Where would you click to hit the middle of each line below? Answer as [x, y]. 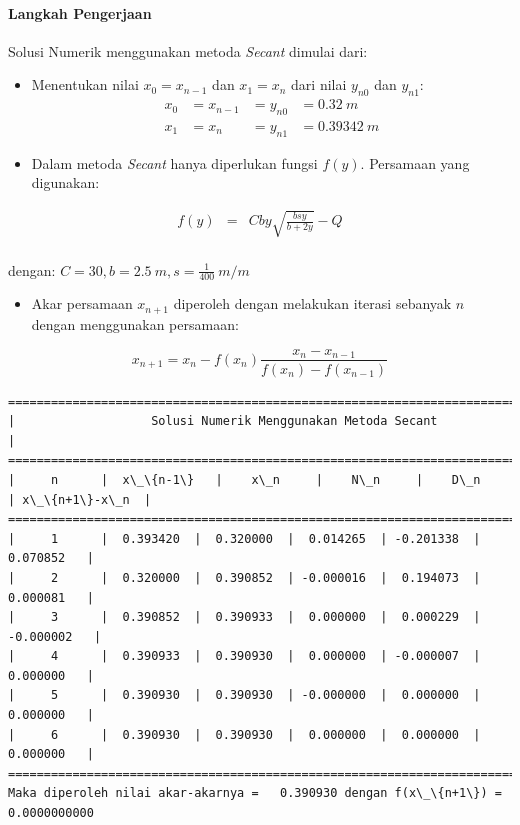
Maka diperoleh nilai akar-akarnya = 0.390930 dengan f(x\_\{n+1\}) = [255, 793]
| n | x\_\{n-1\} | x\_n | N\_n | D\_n [244, 479]
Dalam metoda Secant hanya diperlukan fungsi [174, 162]
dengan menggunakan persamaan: [135, 323]
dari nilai [319, 84]
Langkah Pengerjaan [80, 12]
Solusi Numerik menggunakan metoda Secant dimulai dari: [188, 50]
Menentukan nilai [85, 84]
